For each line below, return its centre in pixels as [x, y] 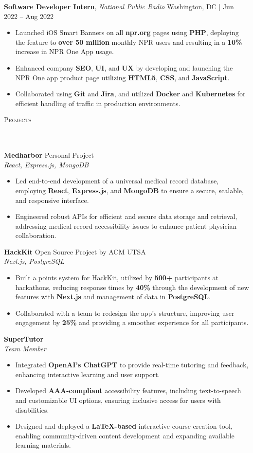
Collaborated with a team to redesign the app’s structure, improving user [125, 313]
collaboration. [36, 235]
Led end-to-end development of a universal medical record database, [117, 181]
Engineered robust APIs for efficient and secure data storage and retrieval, [126, 216]
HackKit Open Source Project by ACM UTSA [75, 251]
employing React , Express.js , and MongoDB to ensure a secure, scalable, [129, 190]
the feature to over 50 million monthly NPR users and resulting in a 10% [129, 42]
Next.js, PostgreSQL [34, 261]
